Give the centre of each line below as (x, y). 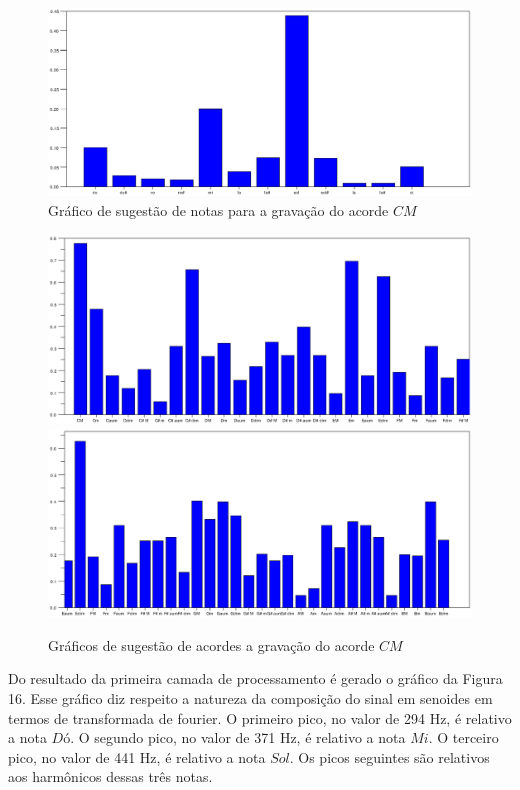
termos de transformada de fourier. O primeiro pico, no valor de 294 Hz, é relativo (260, 717)
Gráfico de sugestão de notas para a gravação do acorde (218, 209)
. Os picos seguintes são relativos (389, 756)
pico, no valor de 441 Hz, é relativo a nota (137, 756)
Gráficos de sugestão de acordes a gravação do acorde (211, 644)
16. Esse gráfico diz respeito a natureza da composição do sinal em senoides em (250, 697)
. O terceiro (463, 737)
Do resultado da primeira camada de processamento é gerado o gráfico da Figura (255, 678)
